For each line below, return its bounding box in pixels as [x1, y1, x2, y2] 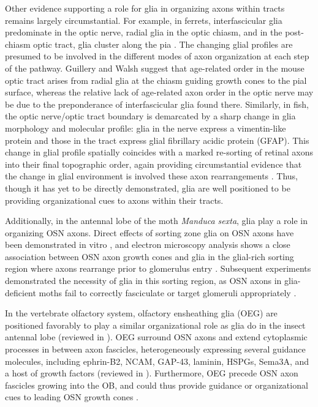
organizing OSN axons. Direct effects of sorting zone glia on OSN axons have [5, 226, 294, 239]
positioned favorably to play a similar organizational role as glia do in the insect [5, 318, 306, 331]
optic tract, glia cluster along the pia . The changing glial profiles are [33, 37, 293, 50]
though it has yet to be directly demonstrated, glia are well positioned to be [5, 181, 290, 194]
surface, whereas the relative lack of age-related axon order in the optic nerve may [5, 86, 314, 99]
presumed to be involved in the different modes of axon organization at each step [5, 50, 309, 62]
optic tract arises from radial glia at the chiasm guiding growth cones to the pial [5, 73, 307, 86]
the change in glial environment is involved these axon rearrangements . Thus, [5, 170, 298, 182]
